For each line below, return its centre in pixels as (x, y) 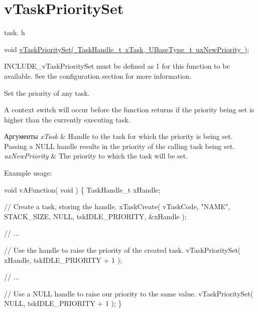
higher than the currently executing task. (67, 119)
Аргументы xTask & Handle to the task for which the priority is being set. (118, 136)
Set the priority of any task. (47, 93)
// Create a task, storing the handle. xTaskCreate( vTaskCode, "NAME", (117, 206)
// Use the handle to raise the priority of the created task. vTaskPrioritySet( (122, 250)
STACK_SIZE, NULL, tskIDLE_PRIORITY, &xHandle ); (95, 216)
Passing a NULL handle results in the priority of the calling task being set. (119, 146)
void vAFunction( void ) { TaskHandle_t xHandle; (82, 189)
